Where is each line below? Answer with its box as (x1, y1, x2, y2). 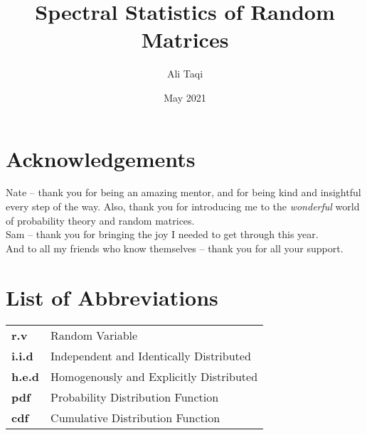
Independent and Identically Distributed (50, 347, 251, 364)
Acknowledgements (6, 144, 196, 173)
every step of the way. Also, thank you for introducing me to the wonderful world (6, 199, 360, 214)
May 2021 (164, 90, 206, 104)
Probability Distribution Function (50, 388, 219, 405)
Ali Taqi (166, 66, 203, 81)
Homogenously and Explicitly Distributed (50, 367, 258, 385)
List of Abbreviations (6, 282, 218, 311)
